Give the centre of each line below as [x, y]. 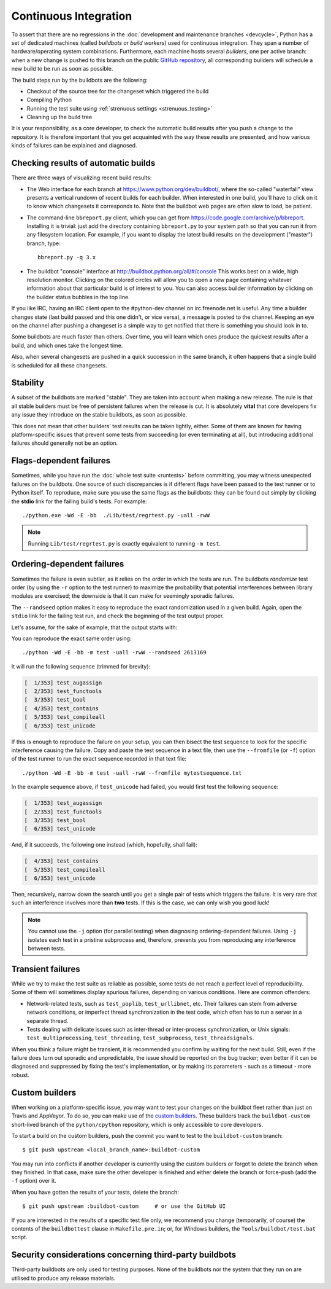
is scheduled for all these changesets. [59, 365]
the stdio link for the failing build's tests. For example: [79, 501]
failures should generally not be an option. [65, 443]
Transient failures [46, 969]
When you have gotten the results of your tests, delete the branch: [95, 1192]
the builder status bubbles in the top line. [78, 297]
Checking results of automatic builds [83, 163]
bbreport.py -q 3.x [67, 257]
